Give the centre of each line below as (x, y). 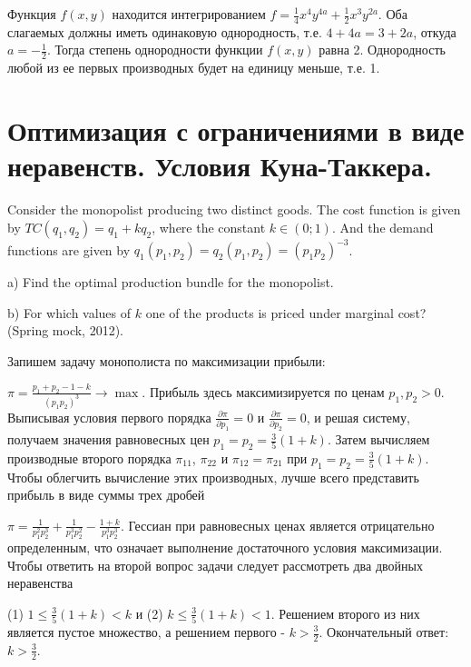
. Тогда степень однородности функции (155, 50)
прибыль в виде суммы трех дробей (106, 495)
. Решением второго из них (345, 613)
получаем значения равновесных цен (108, 439)
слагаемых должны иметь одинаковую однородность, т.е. (165, 31)
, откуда (435, 31)
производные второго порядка (89, 458)
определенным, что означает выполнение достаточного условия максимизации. (225, 547)
